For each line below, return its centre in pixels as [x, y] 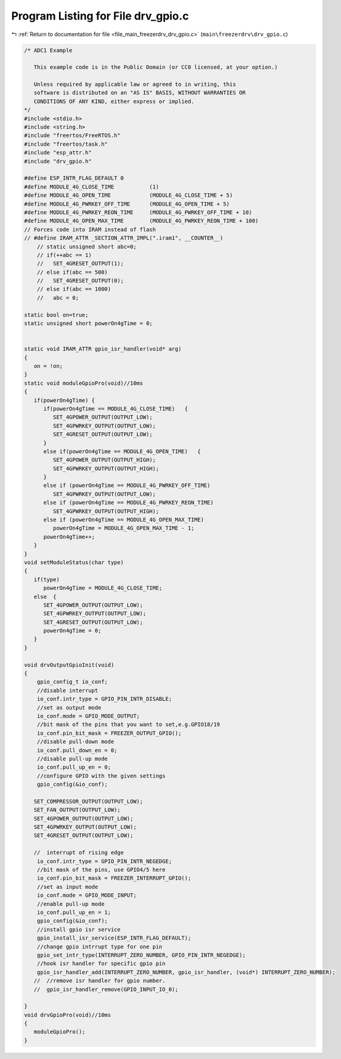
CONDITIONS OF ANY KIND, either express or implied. [114, 101]
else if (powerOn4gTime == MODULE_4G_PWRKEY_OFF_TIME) [127, 486]
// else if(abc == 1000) [74, 289]
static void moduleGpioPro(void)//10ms [83, 383]
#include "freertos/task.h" [66, 144]
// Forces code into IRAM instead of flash [90, 229]
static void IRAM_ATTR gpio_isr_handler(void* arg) [103, 349]
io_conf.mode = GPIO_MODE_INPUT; [87, 896]
